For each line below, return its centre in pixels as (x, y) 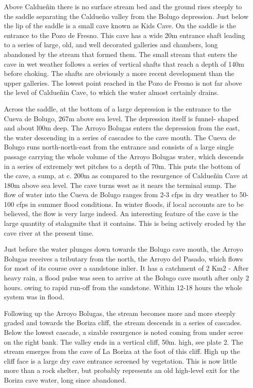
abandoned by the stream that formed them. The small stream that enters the (121, 54)
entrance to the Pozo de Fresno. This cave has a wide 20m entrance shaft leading (125, 35)
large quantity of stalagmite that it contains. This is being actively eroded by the (125, 223)
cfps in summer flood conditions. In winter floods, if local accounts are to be (130, 204)
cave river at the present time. (49, 232)
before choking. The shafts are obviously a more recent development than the (119, 73)
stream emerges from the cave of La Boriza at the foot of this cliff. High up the (122, 351)
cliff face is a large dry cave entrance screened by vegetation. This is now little (120, 360)
